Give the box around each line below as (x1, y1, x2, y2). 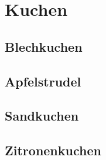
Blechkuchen (5, 37, 83, 55)
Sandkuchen (5, 106, 79, 125)
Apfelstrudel (5, 72, 81, 90)
